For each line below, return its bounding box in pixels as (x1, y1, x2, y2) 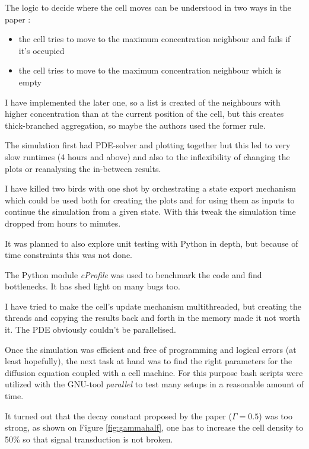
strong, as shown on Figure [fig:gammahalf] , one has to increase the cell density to (5, 421, 304, 434)
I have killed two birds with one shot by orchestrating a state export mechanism (5, 182, 296, 195)
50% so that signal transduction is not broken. (5, 432, 173, 445)
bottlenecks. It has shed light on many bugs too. (5, 280, 180, 292)
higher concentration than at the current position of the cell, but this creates (5, 107, 284, 120)
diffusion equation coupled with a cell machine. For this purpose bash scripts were (5, 366, 303, 378)
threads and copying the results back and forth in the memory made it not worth (5, 311, 300, 324)
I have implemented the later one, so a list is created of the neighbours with (5, 95, 281, 108)
